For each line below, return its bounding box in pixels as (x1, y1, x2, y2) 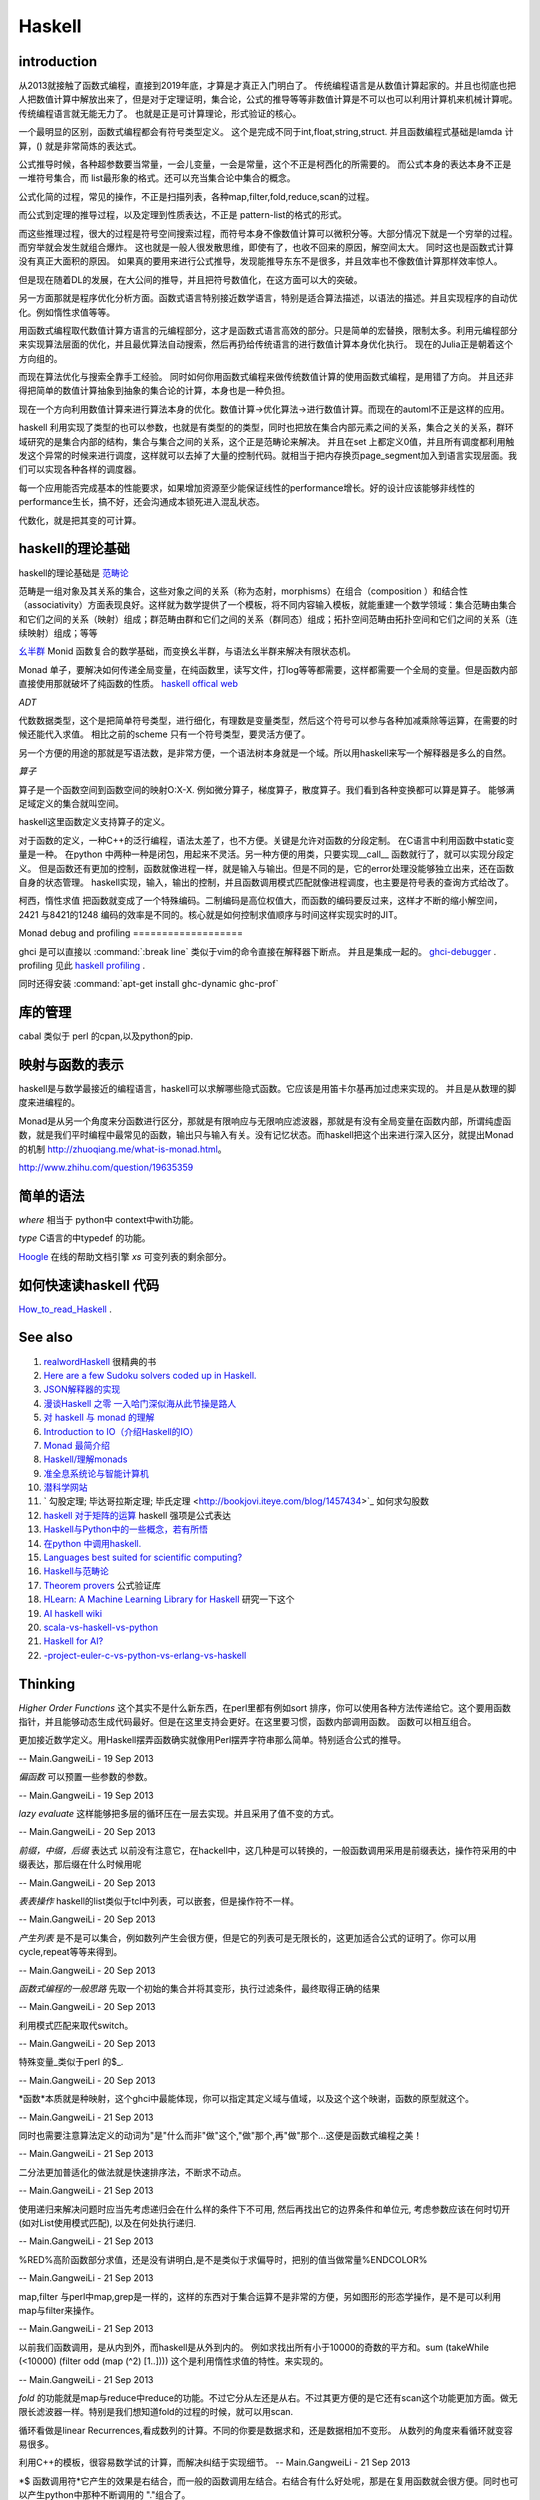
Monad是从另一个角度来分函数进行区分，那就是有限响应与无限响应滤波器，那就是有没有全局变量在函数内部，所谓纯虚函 (18, 1115, 512, 1127)
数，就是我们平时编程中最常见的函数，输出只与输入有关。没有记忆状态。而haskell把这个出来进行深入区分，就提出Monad (18, 1129, 514, 1141)
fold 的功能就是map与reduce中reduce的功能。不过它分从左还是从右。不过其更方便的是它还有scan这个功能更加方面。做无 (18, 2391, 518, 2404)
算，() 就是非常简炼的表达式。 (18, 140, 142, 152)
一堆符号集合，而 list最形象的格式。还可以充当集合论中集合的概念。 (18, 172, 296, 184)
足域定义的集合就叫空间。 (18, 797, 124, 809)
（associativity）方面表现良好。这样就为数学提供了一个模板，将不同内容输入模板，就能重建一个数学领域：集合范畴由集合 (18, 599, 517, 611)
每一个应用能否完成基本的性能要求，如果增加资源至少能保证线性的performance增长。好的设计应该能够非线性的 (18, 481, 475, 494)
